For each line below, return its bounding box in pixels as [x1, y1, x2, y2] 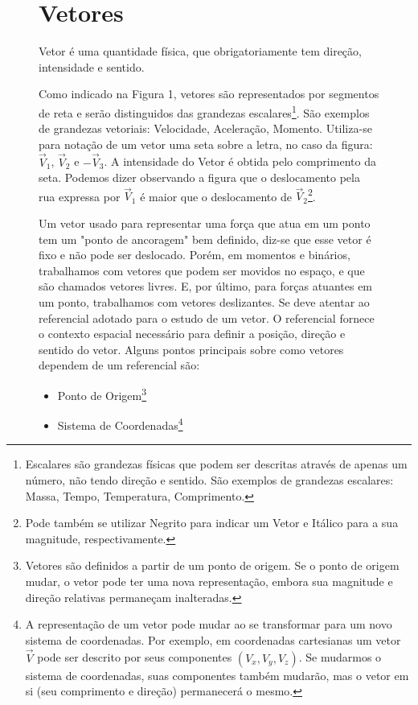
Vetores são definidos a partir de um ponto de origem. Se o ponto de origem [25, 557, 400, 574]
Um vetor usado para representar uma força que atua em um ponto [39, 215, 371, 231]
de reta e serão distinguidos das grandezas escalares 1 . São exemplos [39, 101, 370, 121]
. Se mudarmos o [298, 649, 382, 666]
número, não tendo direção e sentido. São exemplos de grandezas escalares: [25, 472, 394, 489]
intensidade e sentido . [39, 58, 145, 75]
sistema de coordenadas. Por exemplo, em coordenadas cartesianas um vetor [25, 631, 401, 648]
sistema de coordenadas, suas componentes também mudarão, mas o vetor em [25, 666, 409, 683]
